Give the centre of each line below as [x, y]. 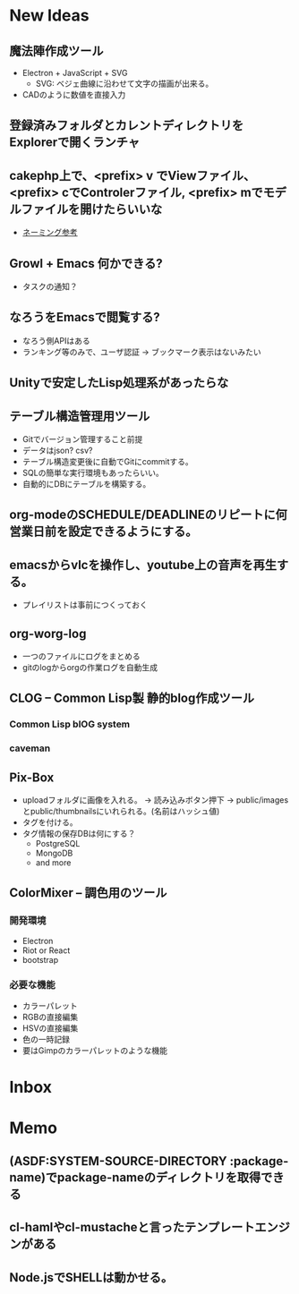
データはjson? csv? [57, 451]
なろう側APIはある [56, 340]
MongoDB [54, 853]
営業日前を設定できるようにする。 [103, 532]
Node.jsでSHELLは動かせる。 [91, 1277]
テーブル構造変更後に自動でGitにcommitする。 [108, 462]
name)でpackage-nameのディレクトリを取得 [135, 1177]
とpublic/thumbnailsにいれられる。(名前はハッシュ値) [121, 812]
